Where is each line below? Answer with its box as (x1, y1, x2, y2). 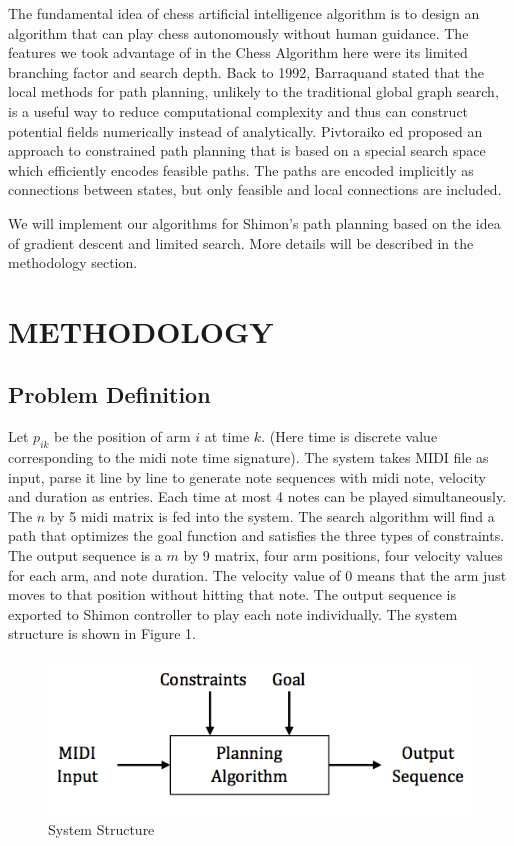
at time (204, 426, 250, 447)
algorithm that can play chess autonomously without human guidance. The (8, 22, 469, 43)
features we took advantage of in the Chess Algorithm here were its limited (8, 42, 468, 63)
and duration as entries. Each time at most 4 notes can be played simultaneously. (8, 486, 507, 507)
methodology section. (8, 252, 138, 273)
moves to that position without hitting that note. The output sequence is (8, 584, 456, 605)
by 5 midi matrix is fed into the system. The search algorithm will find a (49, 505, 495, 526)
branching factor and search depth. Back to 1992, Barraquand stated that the (8, 61, 484, 82)
